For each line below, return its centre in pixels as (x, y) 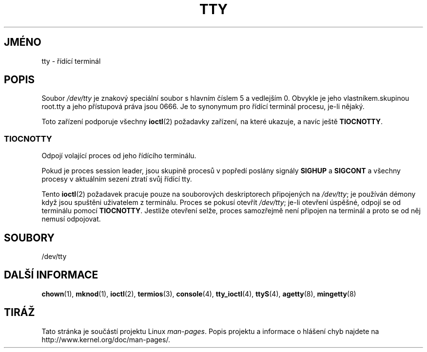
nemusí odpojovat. (71, 219)
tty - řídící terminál (71, 61)
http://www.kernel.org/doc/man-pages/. (106, 339)
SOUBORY (29, 238)
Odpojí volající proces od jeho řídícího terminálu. (119, 156)
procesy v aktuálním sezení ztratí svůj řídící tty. (117, 179)
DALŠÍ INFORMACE (51, 275)
